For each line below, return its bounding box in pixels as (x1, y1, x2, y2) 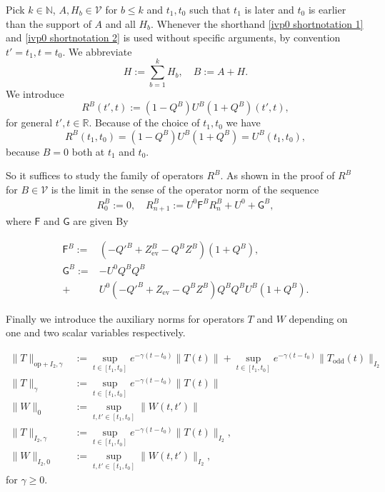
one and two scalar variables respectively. (6, 325, 186, 340)
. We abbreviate (62, 44, 132, 59)
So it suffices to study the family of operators (6, 168, 204, 183)
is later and (244, 2, 294, 16)
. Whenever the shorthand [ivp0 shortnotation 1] (151, 16, 364, 31)
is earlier (308, 2, 346, 16)
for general (6, 115, 53, 130)
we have (226, 115, 261, 130)
